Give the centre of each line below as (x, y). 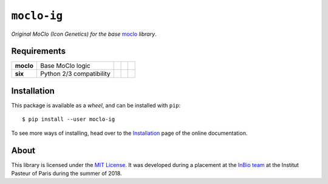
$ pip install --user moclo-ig (69, 119)
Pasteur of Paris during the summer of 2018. (67, 174)
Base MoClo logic (65, 66)
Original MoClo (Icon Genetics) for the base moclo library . (84, 34)
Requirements (39, 51)
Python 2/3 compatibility (75, 74)
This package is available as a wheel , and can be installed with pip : (96, 105)
